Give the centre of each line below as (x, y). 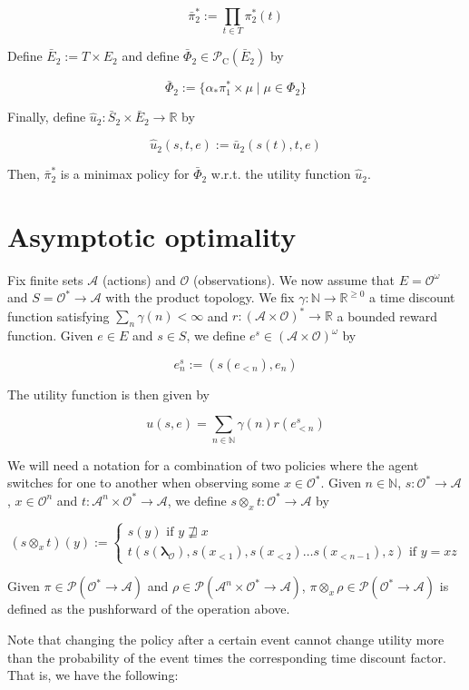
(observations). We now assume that (294, 279)
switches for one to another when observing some (144, 483)
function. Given (50, 335)
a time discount (412, 297)
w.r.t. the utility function (281, 174)
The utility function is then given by (108, 394)
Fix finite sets (45, 279)
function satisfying (59, 315)
